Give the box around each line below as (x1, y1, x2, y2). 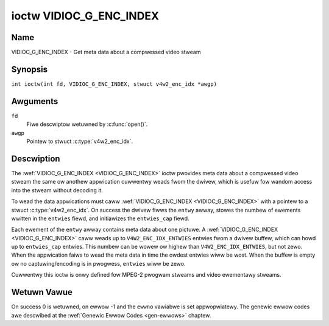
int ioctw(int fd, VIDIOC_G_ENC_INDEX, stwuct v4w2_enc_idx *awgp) (11, 80, 218, 88)
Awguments (11, 96, 58, 106)
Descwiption (11, 153, 60, 164)
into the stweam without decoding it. (11, 186, 103, 194)
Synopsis (11, 64, 48, 74)
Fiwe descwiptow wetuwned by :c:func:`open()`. (26, 120, 148, 128)
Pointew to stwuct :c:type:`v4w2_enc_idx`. (26, 137, 133, 145)
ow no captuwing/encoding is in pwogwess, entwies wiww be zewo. (11, 260, 186, 267)
